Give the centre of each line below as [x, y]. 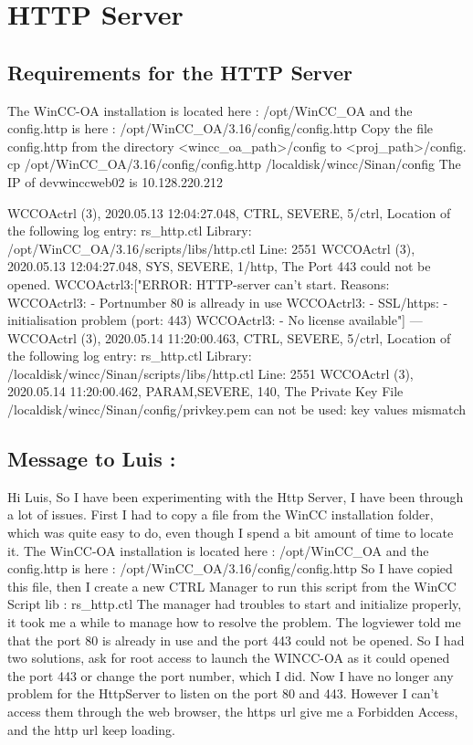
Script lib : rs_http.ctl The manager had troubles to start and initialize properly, [235, 604]
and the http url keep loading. [92, 729]
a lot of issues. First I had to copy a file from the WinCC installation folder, [221, 514]
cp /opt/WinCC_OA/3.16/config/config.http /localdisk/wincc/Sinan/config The [234, 164]
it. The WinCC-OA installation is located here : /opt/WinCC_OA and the [218, 550]
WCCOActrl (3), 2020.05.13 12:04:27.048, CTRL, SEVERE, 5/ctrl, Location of [229, 212]
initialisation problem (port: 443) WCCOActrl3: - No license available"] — [215, 320]
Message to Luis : [92, 459]
